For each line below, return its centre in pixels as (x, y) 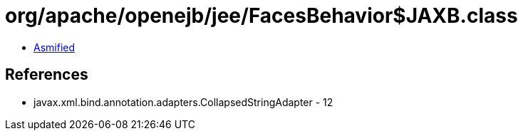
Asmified (55, 47)
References (47, 75)
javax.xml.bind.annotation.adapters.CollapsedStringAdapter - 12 (183, 102)
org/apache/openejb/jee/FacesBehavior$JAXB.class (261, 16)
